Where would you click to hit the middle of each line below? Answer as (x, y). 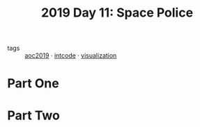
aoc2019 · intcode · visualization (71, 56)
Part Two (34, 115)
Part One (33, 84)
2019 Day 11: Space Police (117, 13)
